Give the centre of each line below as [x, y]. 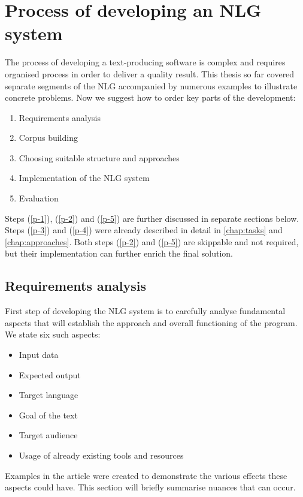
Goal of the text [48, 415]
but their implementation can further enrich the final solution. [119, 253]
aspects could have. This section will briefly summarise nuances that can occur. [150, 487]
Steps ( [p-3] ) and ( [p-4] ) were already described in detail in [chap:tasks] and [144, 230]
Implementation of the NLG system [84, 178]
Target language [49, 395]
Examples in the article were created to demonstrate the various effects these [146, 475]
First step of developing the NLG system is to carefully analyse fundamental [145, 311]
